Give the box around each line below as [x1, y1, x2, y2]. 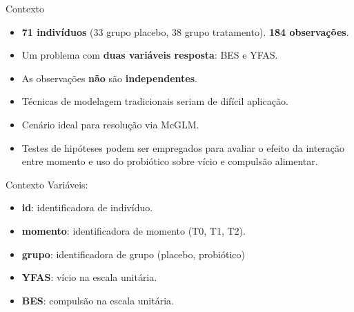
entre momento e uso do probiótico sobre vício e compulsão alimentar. [21, 154, 318, 168]
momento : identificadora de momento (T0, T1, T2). [21, 223, 246, 237]
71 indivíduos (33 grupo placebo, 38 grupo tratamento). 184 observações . [21, 24, 349, 39]
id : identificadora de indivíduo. [21, 200, 153, 215]
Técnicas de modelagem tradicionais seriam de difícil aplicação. [21, 94, 288, 108]
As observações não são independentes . [21, 70, 197, 85]
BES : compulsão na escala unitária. [21, 293, 174, 307]
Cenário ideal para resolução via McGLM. [21, 117, 199, 131]
